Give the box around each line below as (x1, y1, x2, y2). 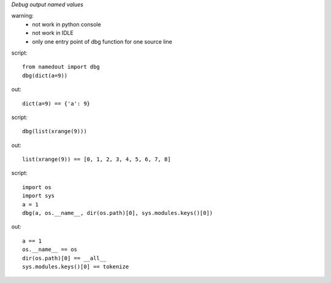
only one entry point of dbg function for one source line (32, 37, 173, 45)
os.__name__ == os (22, 246, 78, 253)
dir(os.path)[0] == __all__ (22, 255, 107, 262)
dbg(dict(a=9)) (22, 72, 68, 79)
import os (22, 184, 51, 190)
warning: (11, 12, 34, 20)
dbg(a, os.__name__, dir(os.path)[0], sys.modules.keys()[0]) (22, 209, 213, 217)
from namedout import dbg (22, 63, 101, 71)
